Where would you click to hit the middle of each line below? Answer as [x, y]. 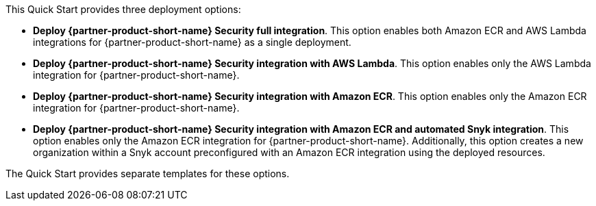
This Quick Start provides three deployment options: [123, 9]
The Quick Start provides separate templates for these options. [148, 173]
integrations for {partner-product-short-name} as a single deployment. [192, 42]
